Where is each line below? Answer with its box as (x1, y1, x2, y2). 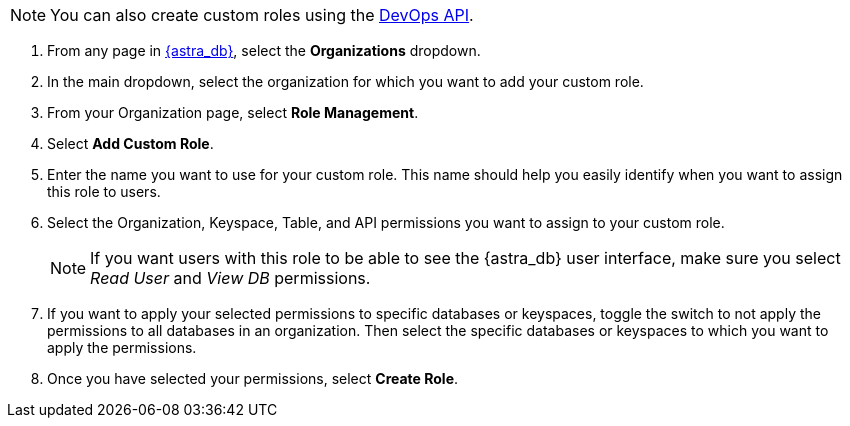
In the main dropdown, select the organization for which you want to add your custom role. (47, 73, 644, 90)
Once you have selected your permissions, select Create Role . (47, 370, 459, 387)
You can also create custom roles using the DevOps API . (50, 5, 474, 25)
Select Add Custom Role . (47, 135, 214, 152)
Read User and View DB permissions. (90, 268, 371, 288)
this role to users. (47, 183, 161, 200)
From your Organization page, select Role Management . (47, 104, 419, 121)
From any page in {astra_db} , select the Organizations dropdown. (47, 42, 481, 59)
